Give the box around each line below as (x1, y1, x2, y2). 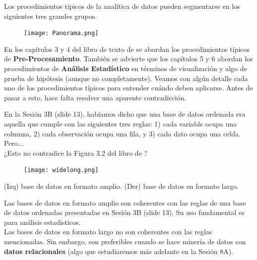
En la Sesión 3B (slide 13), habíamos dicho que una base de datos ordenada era (4, 109, 246, 119)
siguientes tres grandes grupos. (4, 10, 97, 21)
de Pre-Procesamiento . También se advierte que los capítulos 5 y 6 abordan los (4, 53, 253, 64)
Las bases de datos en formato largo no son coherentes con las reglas (4, 226, 212, 237)
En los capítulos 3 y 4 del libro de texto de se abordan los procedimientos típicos (4, 43, 250, 54)
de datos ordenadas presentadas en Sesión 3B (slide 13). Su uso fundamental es (4, 207, 245, 217)
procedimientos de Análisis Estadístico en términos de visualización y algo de (4, 63, 247, 74)
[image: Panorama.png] (24, 30, 99, 37)
